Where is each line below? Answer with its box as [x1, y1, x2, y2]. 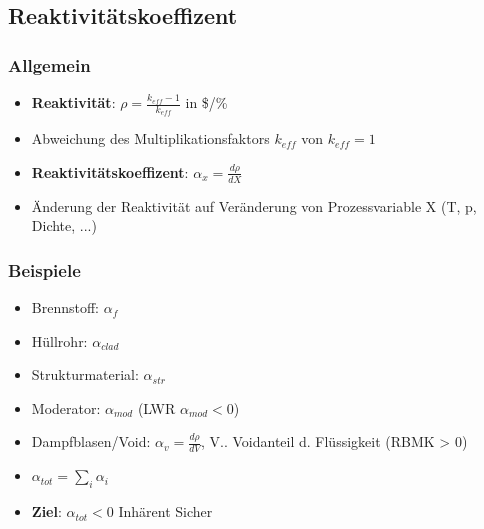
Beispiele [8, 257, 81, 282]
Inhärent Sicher [118, 501, 213, 522]
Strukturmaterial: [31, 364, 139, 385]
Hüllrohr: [31, 330, 88, 351]
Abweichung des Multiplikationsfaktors [31, 128, 270, 149]
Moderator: [31, 397, 101, 418]
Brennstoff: [31, 297, 99, 318]
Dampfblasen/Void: [31, 431, 151, 452]
